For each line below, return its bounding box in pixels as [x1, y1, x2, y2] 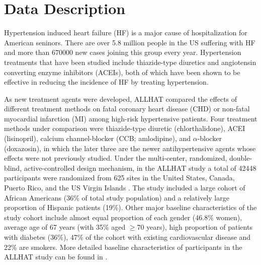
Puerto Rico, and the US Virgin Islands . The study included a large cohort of [4, 182, 245, 193]
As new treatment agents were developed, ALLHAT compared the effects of [4, 93, 237, 104]
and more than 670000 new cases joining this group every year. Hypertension [4, 47, 241, 57]
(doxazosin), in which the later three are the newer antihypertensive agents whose [4, 143, 256, 153]
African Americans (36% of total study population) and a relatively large [4, 192, 229, 203]
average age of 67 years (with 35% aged [4, 222, 126, 232]
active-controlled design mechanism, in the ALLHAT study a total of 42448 [24, 162, 256, 173]
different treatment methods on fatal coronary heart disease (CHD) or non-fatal [4, 103, 250, 114]
